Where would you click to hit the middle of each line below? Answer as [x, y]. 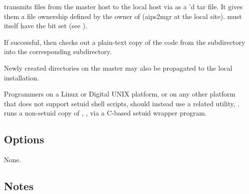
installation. [22, 77]
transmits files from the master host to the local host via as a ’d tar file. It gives [123, 6]
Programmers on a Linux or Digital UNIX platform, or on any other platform [120, 94]
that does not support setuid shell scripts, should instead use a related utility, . [122, 103]
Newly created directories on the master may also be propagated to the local [118, 68]
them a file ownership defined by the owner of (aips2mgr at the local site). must [123, 16]
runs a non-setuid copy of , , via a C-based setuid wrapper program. [106, 113]
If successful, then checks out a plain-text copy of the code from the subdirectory [124, 42]
